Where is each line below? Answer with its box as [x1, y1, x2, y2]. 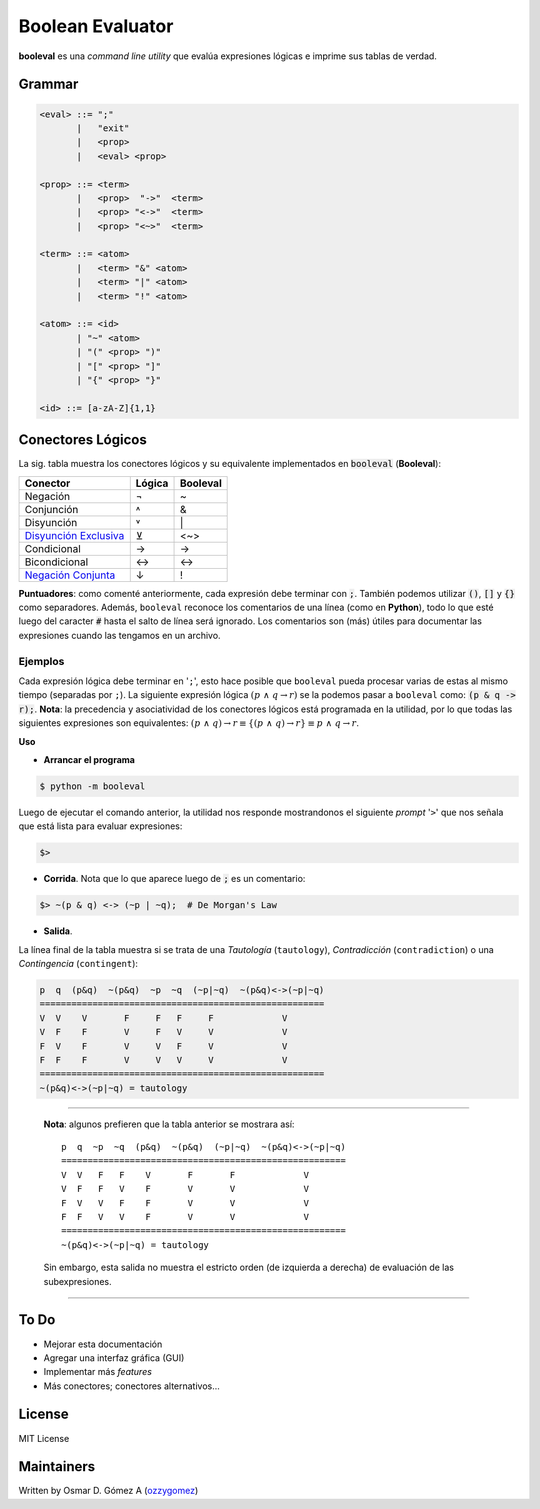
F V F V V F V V [39, 1040, 288, 1052]
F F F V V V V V [39, 1054, 288, 1065]
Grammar [18, 76, 79, 93]
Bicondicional [24, 555, 89, 569]
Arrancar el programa [43, 753, 135, 765]
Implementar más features [43, 1366, 152, 1378]
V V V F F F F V [39, 1012, 288, 1024]
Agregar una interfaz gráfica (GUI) [43, 1351, 185, 1364]
